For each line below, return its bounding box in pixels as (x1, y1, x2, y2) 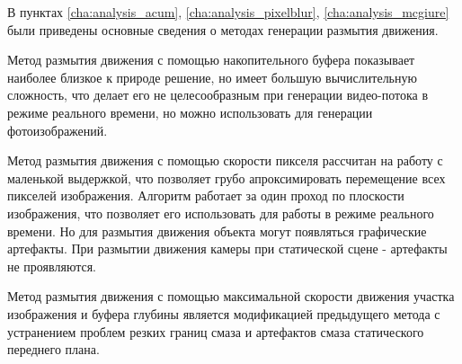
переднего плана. (7, 340, 100, 359)
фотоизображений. (7, 120, 108, 139)
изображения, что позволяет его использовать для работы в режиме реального (7, 203, 434, 222)
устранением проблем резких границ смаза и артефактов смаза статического (7, 322, 424, 341)
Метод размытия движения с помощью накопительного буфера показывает (7, 50, 415, 69)
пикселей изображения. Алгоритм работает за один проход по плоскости (7, 186, 404, 205)
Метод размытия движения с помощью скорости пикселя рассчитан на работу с (7, 151, 443, 170)
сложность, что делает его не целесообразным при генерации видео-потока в (7, 85, 429, 104)
